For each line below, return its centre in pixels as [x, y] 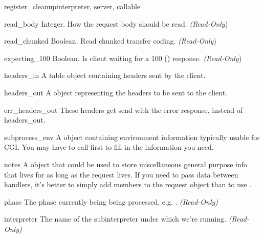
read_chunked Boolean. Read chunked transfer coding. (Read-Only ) [110, 41]
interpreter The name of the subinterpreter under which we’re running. [115, 219]
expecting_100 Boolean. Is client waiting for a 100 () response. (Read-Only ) [123, 58]
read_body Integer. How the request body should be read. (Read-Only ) [116, 23]
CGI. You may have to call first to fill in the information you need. [109, 147]
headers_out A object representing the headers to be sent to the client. [116, 92]
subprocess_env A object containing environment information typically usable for [132, 137]
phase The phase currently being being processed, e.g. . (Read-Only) [111, 201]
